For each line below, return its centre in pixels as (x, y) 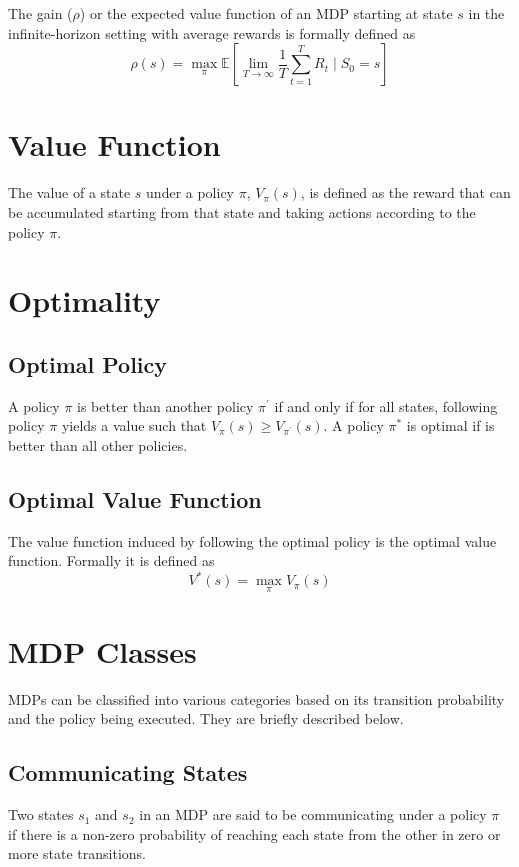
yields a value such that (134, 425)
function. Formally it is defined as (111, 560)
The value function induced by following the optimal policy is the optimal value (252, 540)
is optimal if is (450, 425)
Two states (41, 814)
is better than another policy (165, 405)
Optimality (84, 300)
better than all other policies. (98, 444)
